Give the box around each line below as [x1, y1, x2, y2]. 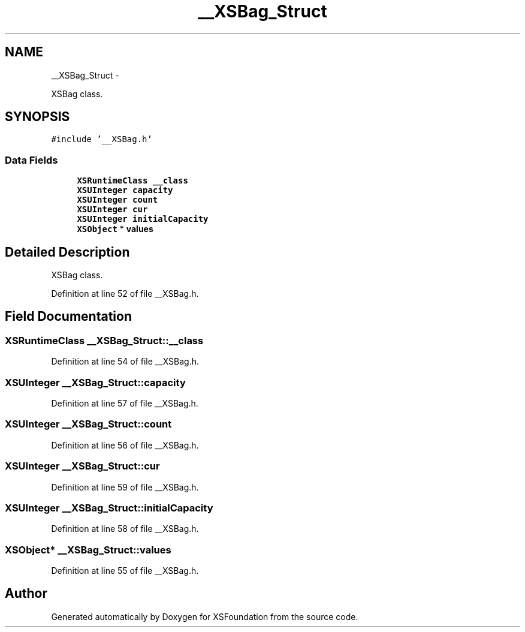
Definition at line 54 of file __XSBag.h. [51, 356, 199, 367]
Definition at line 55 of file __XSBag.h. [51, 565, 199, 576]
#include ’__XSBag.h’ [51, 134, 152, 145]
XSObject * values [77, 224, 153, 234]
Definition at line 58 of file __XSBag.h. [51, 523, 199, 534]
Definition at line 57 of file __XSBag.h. [51, 398, 198, 408]
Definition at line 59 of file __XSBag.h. [51, 481, 199, 492]
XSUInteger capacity [77, 185, 173, 195]
